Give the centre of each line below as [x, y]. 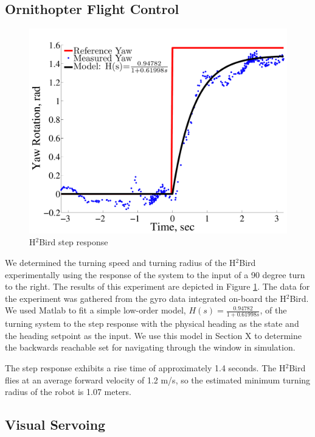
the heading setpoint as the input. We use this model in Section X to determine [154, 335]
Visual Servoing [55, 425]
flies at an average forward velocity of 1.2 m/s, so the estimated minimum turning [158, 379]
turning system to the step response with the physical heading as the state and [152, 323]
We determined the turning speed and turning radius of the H [120, 263]
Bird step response [74, 242]
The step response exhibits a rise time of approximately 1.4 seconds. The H [145, 368]
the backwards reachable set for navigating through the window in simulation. [150, 347]
